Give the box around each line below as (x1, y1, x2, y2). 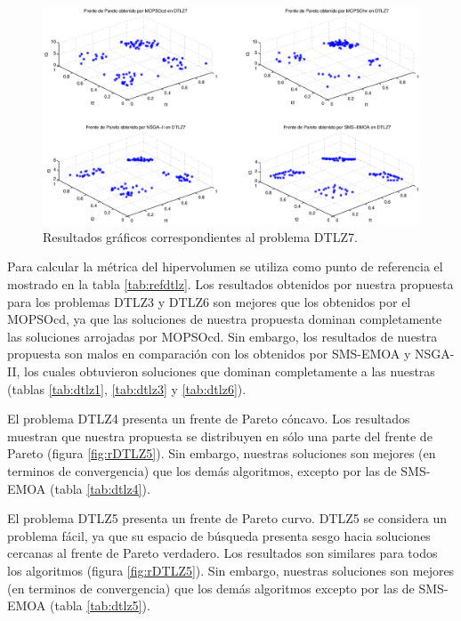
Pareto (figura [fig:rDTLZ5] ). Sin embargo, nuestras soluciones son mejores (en (7, 444, 436, 463)
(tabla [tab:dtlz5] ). (50, 596, 150, 615)
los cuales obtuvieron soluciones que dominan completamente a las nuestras (24, 362, 435, 381)
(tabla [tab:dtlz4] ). (50, 479, 150, 497)
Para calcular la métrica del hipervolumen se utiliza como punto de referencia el (7, 257, 443, 276)
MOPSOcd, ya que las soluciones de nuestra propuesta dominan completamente (7, 310, 442, 328)
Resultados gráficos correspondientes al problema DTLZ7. (43, 227, 358, 246)
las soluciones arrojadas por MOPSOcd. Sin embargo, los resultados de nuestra (7, 327, 438, 345)
